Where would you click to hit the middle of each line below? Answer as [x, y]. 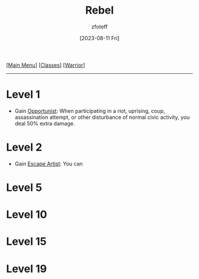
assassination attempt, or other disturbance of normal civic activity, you [102, 117]
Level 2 [24, 147]
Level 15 [26, 241]
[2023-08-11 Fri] [99, 38]
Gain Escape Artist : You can [49, 164]
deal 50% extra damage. [45, 123]
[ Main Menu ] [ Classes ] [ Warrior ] [46, 65]
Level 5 [24, 187]
